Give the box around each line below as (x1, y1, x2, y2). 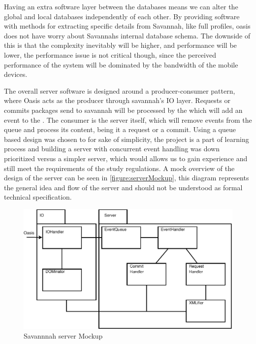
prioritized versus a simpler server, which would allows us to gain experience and (4, 153, 248, 163)
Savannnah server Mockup (24, 331, 103, 341)
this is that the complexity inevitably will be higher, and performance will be (4, 40, 237, 50)
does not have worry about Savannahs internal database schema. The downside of (4, 30, 251, 40)
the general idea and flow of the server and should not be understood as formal (4, 182, 243, 192)
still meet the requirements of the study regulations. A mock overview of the (4, 163, 235, 173)
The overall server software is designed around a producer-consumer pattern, (4, 85, 235, 96)
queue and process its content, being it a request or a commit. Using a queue (4, 124, 236, 135)
